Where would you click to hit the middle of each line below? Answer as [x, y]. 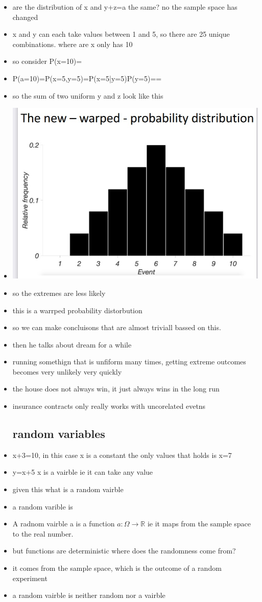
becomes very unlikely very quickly [67, 371]
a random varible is [43, 506]
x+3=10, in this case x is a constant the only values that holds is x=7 [122, 455]
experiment [30, 578]
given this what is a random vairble [68, 489]
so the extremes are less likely [59, 293]
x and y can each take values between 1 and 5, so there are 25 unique [121, 34]
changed [25, 17]
